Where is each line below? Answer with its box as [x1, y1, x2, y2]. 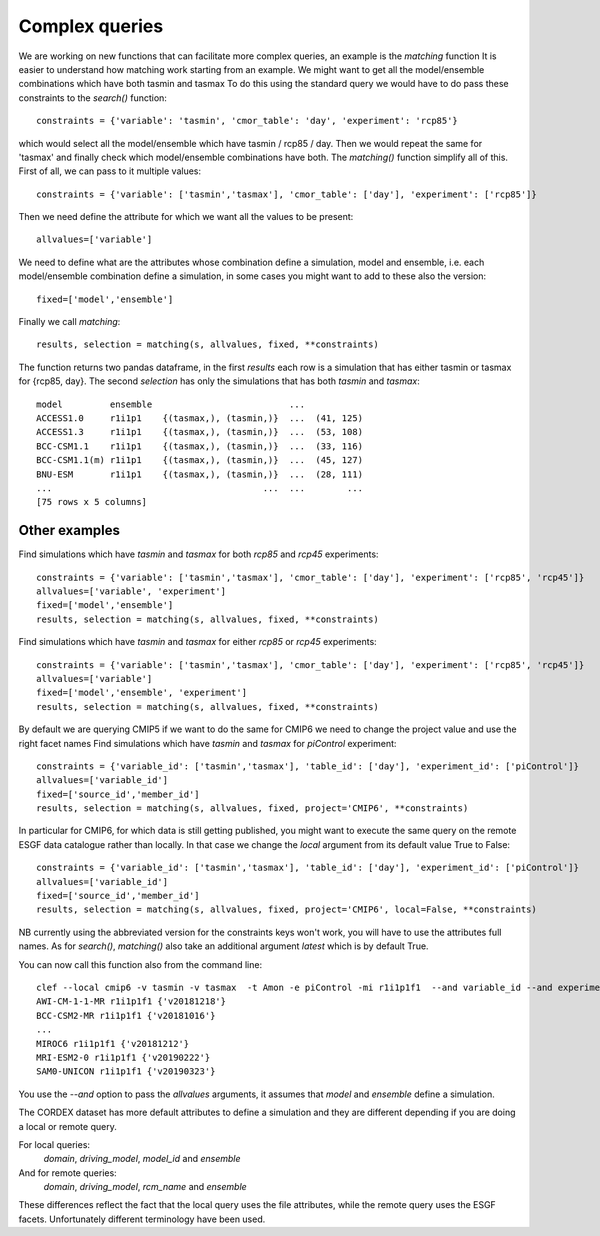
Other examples [18, 522, 120, 539]
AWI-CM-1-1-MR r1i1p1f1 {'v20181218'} [36, 996, 227, 1007]
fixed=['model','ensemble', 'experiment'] [36, 687, 248, 699]
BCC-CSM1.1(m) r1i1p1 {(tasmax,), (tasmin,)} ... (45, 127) [36, 455, 364, 466]
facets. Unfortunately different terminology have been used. [18, 1213, 266, 1225]
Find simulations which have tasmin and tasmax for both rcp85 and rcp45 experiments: [18, 548, 379, 560]
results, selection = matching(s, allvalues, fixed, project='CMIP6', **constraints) [36, 803, 469, 814]
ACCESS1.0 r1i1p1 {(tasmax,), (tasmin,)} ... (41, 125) [36, 412, 364, 424]
